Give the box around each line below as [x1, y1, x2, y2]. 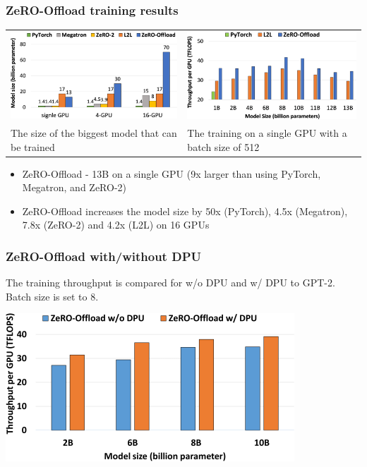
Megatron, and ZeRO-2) [22, 180, 127, 195]
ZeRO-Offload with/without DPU [6, 247, 201, 265]
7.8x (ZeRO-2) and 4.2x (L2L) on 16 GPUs [22, 217, 210, 232]
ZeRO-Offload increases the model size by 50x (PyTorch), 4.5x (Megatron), [22, 203, 348, 218]
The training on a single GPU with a [187, 125, 347, 140]
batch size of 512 [187, 139, 260, 154]
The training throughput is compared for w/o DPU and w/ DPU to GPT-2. [6, 275, 335, 290]
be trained [11, 139, 55, 154]
